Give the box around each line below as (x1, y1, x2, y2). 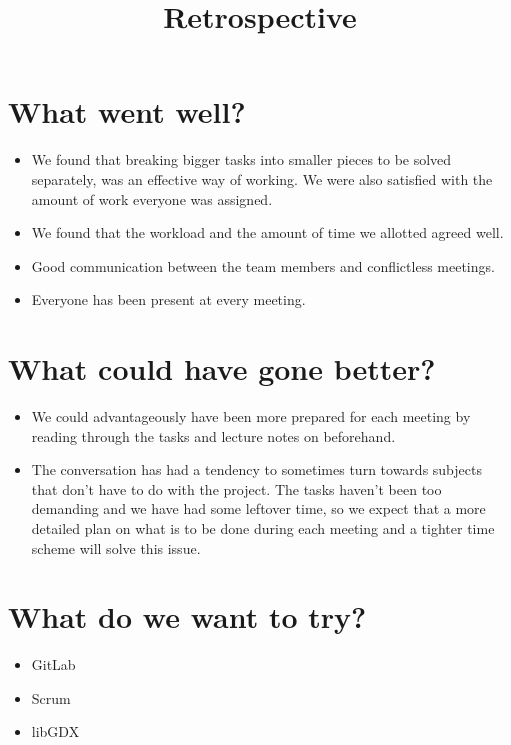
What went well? (8, 91, 246, 132)
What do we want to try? (8, 596, 367, 637)
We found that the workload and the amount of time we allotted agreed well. (31, 222, 504, 243)
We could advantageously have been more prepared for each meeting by (31, 406, 471, 426)
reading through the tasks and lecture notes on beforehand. (31, 425, 396, 446)
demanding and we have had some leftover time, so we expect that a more (31, 498, 486, 519)
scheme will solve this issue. (31, 537, 201, 558)
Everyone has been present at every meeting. (31, 289, 306, 310)
